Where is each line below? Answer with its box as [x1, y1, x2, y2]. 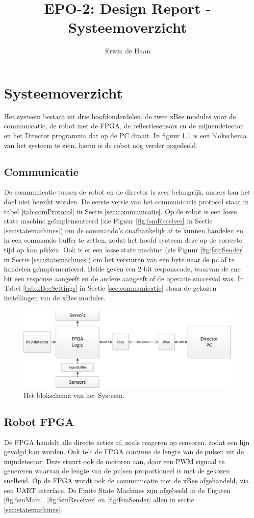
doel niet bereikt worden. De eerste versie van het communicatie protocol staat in [4, 197, 249, 207]
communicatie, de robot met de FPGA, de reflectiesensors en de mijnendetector [4, 121, 243, 131]
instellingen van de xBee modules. [4, 292, 106, 302]
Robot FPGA [4, 414, 74, 429]
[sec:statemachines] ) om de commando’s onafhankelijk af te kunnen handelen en [4, 225, 243, 235]
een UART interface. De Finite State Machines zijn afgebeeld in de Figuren [4, 485, 230, 495]
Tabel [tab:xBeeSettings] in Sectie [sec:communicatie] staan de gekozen [4, 283, 217, 293]
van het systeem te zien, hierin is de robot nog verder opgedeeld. [4, 140, 198, 150]
